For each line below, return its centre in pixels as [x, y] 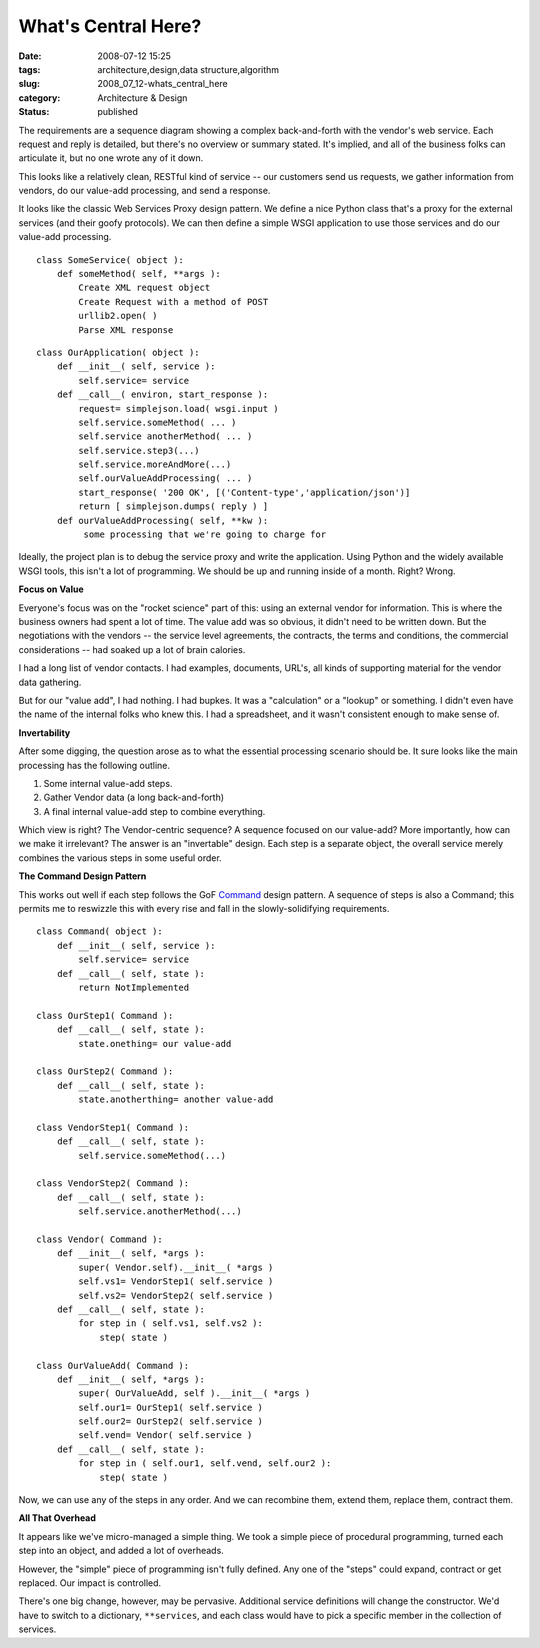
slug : [29, 84]
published [118, 112]
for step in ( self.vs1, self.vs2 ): [171, 1323]
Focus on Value [51, 589]
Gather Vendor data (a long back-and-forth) [134, 797]
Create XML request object [144, 288]
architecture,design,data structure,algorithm [188, 69]
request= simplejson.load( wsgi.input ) [178, 408]
